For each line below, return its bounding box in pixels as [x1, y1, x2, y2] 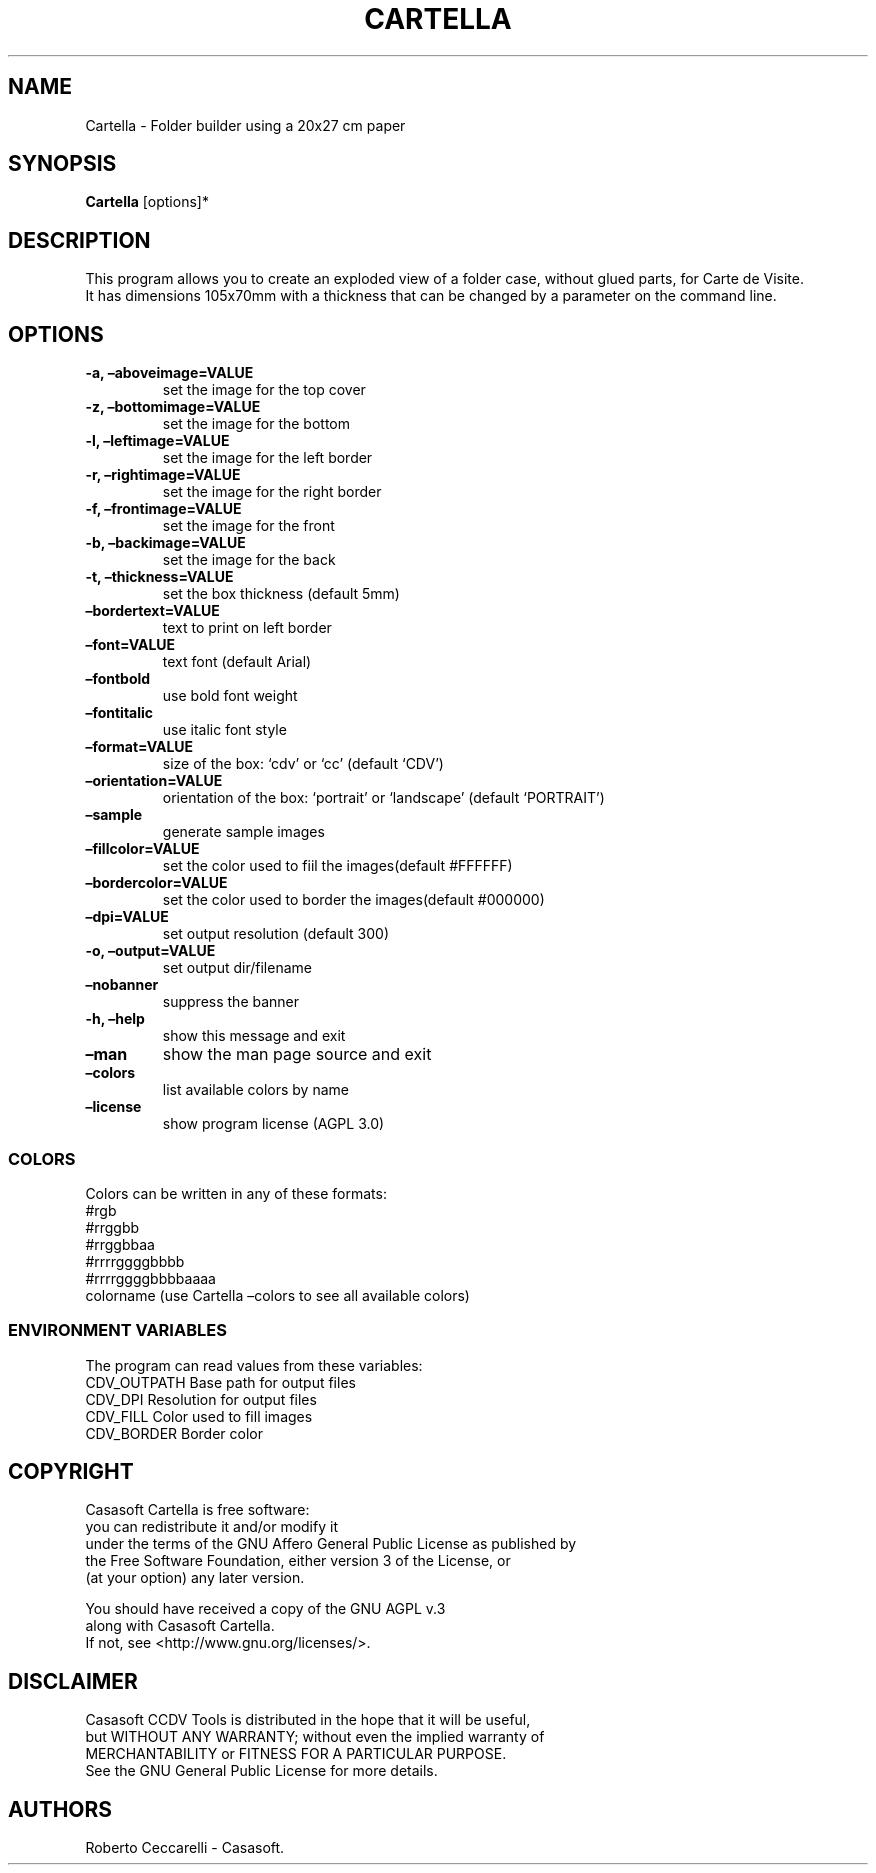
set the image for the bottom [162, 415, 351, 433]
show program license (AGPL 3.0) [162, 1115, 385, 1133]
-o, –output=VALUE [85, 942, 216, 960]
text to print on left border [162, 619, 332, 637]
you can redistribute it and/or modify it [85, 1518, 338, 1536]
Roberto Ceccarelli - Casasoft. [85, 1839, 285, 1857]
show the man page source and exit [162, 1044, 432, 1065]
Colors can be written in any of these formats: [85, 1184, 387, 1202]
